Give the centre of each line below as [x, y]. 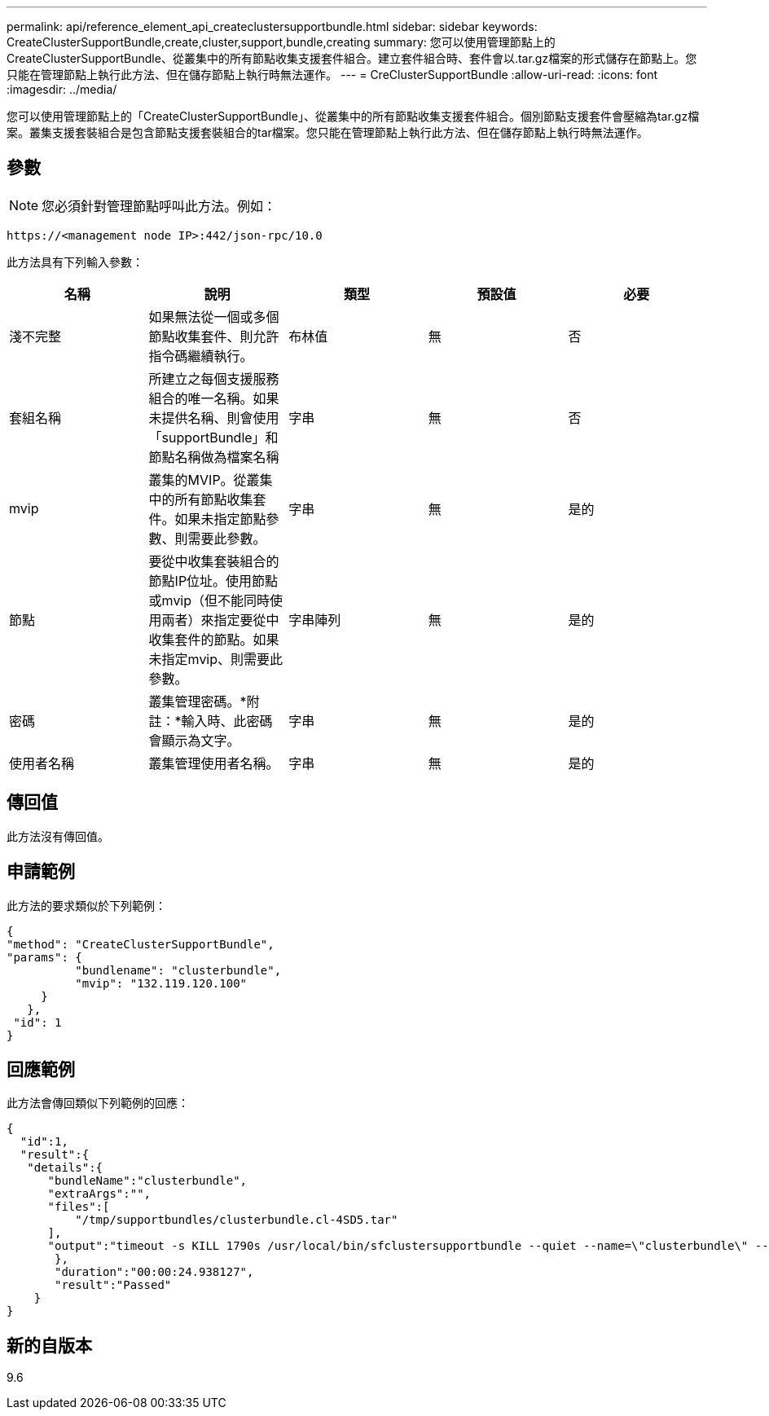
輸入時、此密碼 [227, 721]
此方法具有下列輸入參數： [75, 262]
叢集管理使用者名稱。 [214, 763]
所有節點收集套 [220, 499]
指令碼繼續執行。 [201, 356]
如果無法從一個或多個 [214, 317]
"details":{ [65, 1168]
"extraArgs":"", [99, 1194]
